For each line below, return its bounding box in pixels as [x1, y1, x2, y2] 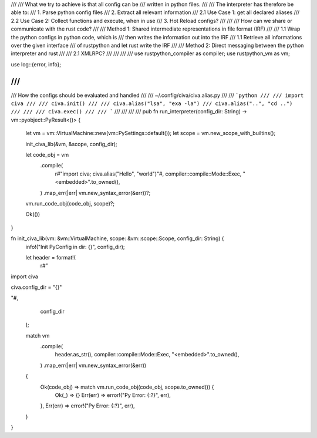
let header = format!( [25, 254, 76, 261]
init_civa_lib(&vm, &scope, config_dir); [25, 140, 117, 147]
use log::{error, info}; [11, 60, 62, 68]
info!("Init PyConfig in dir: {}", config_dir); [25, 243, 126, 250]
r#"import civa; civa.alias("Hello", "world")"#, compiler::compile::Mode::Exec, [55, 170, 242, 177]
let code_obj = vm [25, 151, 69, 158]
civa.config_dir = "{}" [11, 284, 62, 291]
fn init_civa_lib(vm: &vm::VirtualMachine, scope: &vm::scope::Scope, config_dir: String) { [11, 235, 224, 242]
